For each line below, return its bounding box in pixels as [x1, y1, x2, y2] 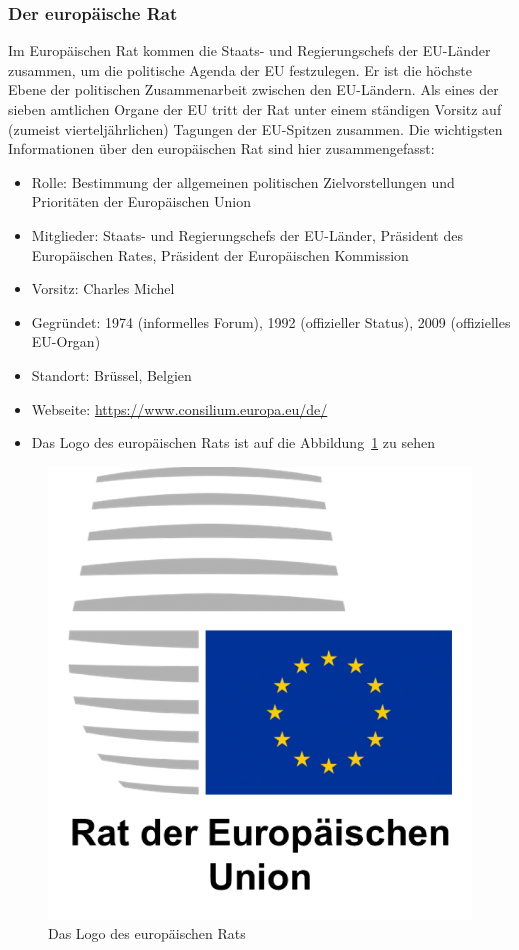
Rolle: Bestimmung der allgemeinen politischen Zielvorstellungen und [31, 171, 455, 192]
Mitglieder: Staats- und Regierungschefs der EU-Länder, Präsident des [31, 224, 463, 245]
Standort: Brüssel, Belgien [31, 364, 192, 385]
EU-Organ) [31, 331, 101, 352]
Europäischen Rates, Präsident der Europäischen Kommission [31, 244, 409, 265]
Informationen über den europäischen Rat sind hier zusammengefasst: [8, 138, 435, 159]
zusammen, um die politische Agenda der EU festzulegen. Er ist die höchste [8, 59, 472, 80]
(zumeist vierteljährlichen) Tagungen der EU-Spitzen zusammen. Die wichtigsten [8, 118, 503, 139]
